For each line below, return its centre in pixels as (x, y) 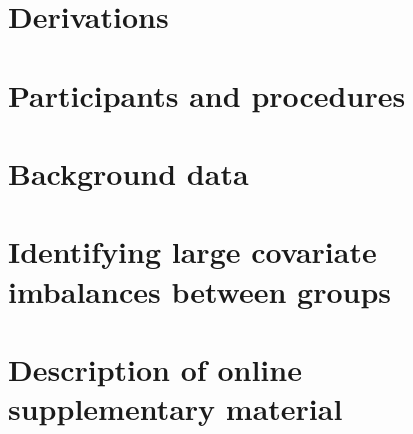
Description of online (155, 368)
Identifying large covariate (192, 251)
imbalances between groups (200, 290)
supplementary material (175, 408)
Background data (128, 172)
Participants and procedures (207, 94)
